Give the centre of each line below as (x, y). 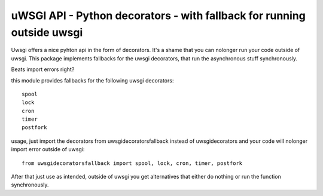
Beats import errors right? (43, 69)
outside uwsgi (47, 32)
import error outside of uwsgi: (48, 149)
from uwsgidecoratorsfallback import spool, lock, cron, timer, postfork (132, 163)
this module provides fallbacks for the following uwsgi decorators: (92, 80)
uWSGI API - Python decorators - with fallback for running (159, 16)
